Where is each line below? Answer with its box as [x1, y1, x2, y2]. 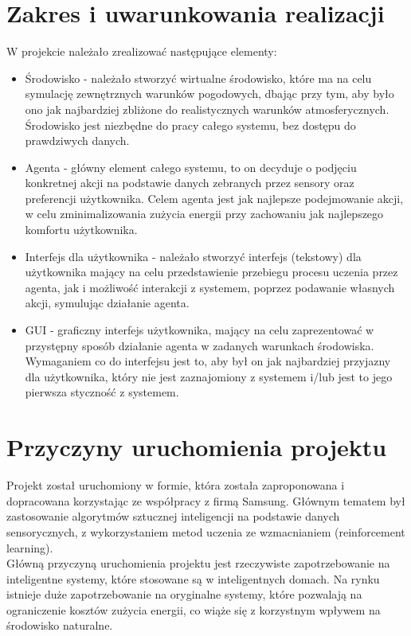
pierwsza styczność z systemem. [25, 384, 179, 400]
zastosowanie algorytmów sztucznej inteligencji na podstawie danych [6, 508, 340, 525]
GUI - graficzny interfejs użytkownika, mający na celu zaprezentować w [25, 322, 374, 338]
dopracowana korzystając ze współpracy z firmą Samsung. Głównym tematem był [6, 492, 405, 509]
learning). [6, 539, 53, 556]
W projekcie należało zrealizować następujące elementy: [6, 43, 277, 60]
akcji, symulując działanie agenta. [25, 295, 190, 311]
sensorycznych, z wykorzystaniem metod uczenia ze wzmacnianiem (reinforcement [6, 523, 405, 540]
